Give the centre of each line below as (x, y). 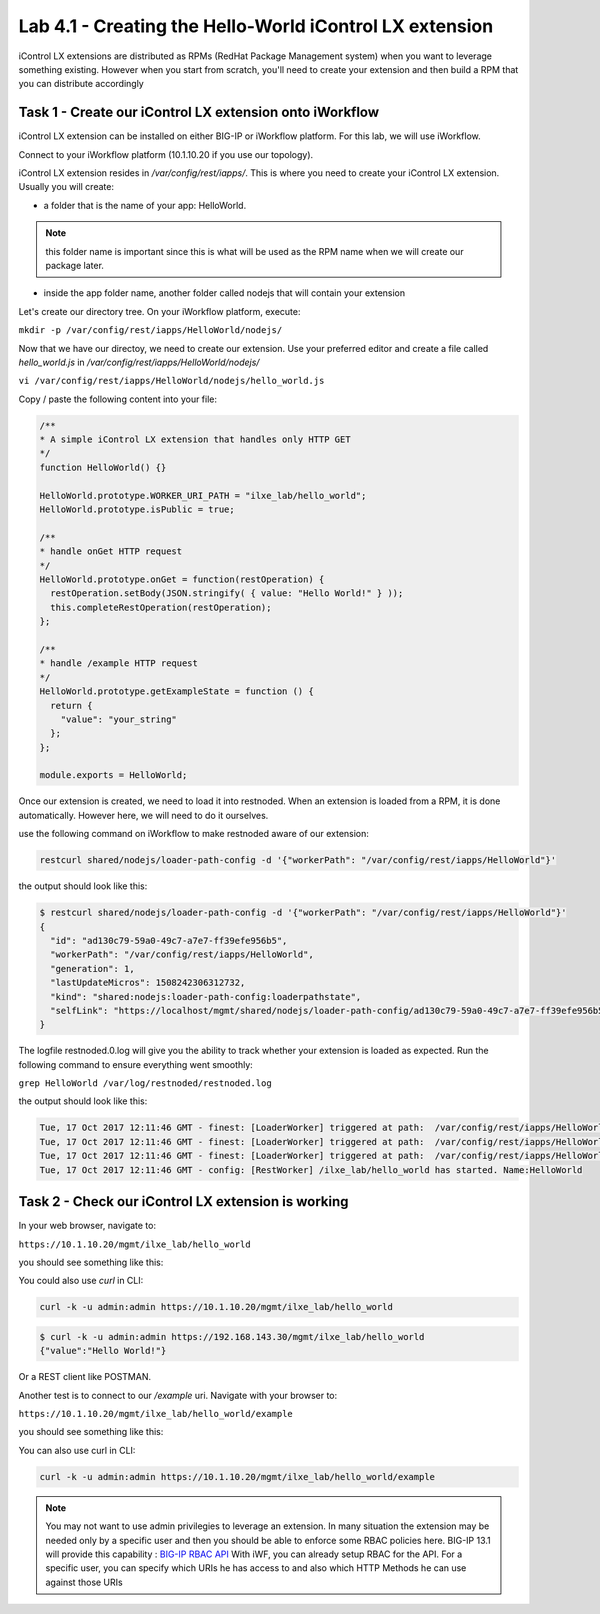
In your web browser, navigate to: (87, 1226)
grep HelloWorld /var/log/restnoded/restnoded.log (145, 1083)
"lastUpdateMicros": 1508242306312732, (148, 983)
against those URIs (84, 1582)
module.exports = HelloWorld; (113, 775)
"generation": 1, (92, 968)
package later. (75, 265)
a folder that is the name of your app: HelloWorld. (145, 205)
